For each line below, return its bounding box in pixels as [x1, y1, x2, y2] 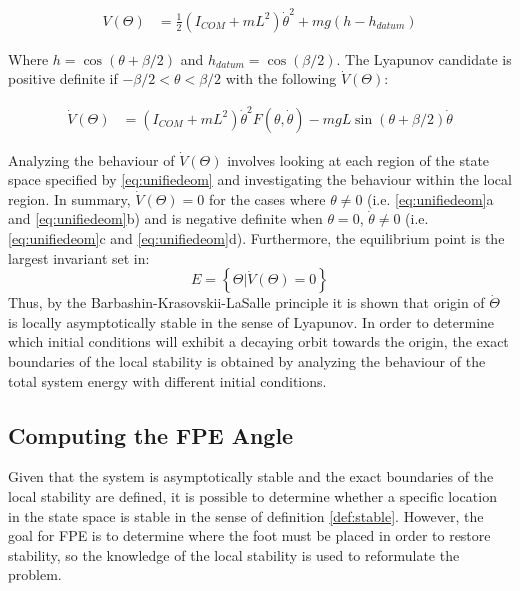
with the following [225, 68, 337, 89]
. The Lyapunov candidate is [336, 48, 512, 69]
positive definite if [8, 68, 118, 89]
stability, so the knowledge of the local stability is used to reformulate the [8, 544, 460, 565]
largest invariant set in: [8, 247, 150, 268]
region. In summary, [8, 188, 131, 209]
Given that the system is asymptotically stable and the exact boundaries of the [8, 466, 494, 487]
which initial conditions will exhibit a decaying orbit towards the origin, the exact [8, 331, 509, 352]
